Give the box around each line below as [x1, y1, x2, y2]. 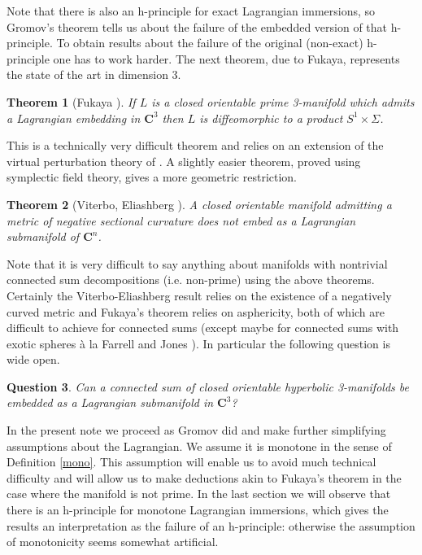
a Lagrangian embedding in [7, 109, 141, 126]
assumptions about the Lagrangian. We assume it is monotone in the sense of [7, 437, 392, 454]
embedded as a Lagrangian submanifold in [7, 394, 214, 411]
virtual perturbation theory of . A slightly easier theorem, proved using [7, 152, 361, 169]
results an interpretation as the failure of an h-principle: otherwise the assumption [7, 517, 415, 534]
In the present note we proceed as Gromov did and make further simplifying [7, 422, 386, 439]
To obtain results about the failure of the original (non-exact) [56, 34, 363, 51]
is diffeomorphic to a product [199, 109, 343, 126]
